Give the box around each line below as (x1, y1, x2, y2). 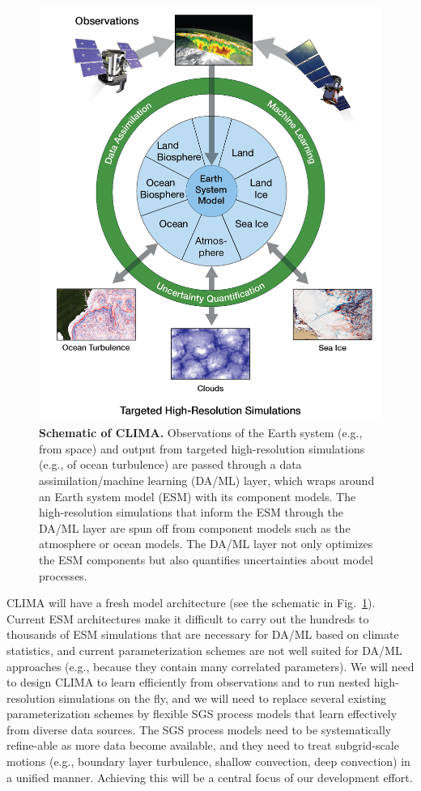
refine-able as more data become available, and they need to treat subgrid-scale (6, 737, 399, 754)
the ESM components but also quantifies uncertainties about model (39, 551, 373, 568)
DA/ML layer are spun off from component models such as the (39, 519, 351, 536)
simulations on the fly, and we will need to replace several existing (58, 689, 387, 706)
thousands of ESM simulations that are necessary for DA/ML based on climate (6, 626, 399, 643)
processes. (39, 567, 87, 584)
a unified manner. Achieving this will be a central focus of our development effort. (6, 768, 413, 785)
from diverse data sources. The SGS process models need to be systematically (6, 721, 392, 738)
